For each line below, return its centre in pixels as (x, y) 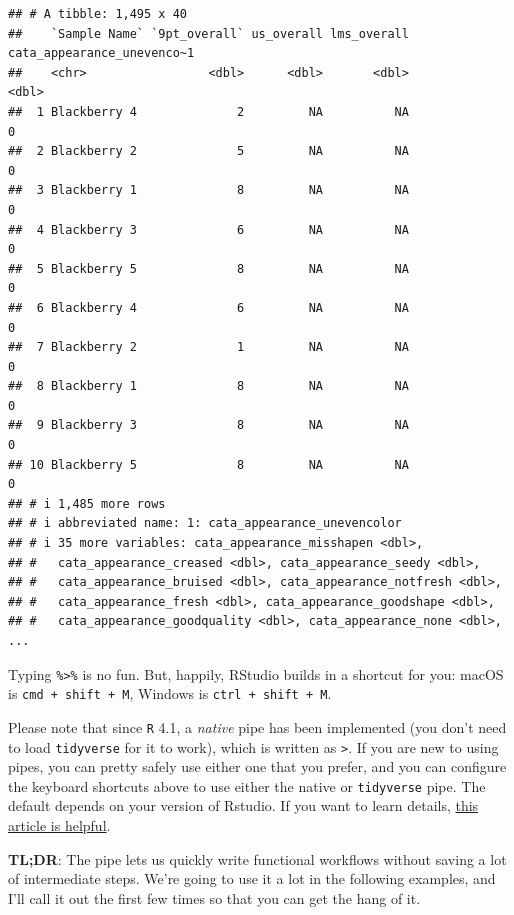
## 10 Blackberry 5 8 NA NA (208, 464)
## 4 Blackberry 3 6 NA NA (208, 229)
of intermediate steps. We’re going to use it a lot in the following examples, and (252, 878)
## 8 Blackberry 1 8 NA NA (208, 386)
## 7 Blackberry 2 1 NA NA (208, 347)
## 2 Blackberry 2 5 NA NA (208, 151)
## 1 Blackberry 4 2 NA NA (208, 111)
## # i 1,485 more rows (87, 503)
